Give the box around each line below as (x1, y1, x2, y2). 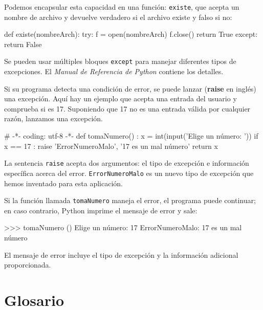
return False (4, 38, 42, 49)
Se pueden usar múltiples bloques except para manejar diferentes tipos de (4, 56, 236, 67)
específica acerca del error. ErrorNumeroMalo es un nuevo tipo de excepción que (4, 167, 254, 178)
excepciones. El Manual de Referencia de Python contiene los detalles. (4, 66, 224, 77)
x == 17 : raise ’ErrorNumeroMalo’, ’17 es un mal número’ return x (4, 140, 218, 151)
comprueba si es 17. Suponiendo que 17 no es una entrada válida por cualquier (4, 103, 251, 114)
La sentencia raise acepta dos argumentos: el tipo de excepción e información (4, 158, 249, 168)
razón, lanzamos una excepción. (4, 113, 103, 124)
